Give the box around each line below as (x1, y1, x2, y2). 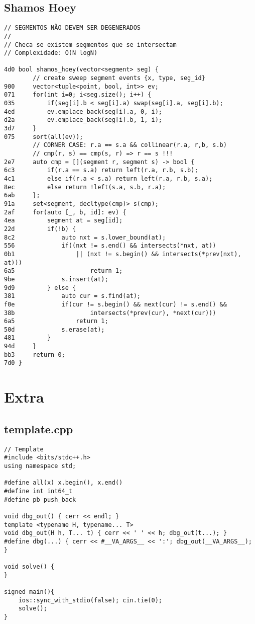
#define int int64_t (4, 487, 73, 495)
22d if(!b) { (4, 225, 76, 232)
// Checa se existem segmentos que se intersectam (4, 41, 177, 48)
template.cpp (4, 421, 73, 436)
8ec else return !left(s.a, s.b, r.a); (4, 183, 166, 191)
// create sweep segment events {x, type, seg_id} (33, 74, 205, 82)
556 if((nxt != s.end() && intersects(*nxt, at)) (4, 242, 216, 250)
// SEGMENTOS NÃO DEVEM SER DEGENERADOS (4, 24, 141, 32)
